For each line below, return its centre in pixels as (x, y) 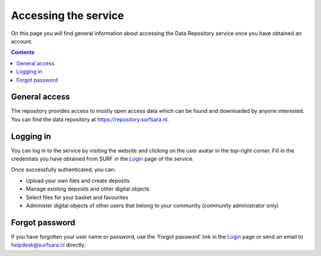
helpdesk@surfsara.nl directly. (48, 245)
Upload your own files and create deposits (78, 181)
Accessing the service (67, 15)
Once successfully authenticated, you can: (63, 170)
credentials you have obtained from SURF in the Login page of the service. (103, 159)
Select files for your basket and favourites (77, 197)
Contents (23, 52)
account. (22, 41)
